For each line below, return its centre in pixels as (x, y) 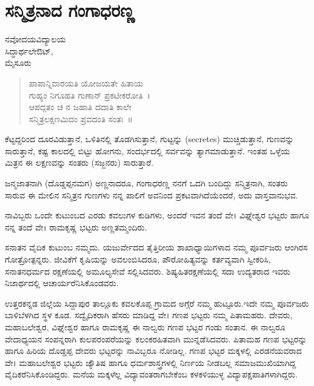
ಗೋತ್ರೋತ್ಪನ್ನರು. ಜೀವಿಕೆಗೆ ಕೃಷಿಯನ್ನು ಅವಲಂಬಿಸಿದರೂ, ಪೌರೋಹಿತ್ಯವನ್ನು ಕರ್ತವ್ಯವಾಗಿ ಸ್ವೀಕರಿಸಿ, (138, 259)
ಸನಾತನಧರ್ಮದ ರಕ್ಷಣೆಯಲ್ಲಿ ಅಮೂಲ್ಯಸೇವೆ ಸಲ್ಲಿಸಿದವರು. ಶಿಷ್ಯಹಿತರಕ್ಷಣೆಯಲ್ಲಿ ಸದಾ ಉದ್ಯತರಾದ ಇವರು (148, 271)
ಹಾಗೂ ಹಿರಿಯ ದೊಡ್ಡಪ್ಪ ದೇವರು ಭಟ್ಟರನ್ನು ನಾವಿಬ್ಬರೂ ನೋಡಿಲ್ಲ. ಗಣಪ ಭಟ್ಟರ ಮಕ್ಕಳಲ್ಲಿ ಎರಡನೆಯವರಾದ (153, 351)
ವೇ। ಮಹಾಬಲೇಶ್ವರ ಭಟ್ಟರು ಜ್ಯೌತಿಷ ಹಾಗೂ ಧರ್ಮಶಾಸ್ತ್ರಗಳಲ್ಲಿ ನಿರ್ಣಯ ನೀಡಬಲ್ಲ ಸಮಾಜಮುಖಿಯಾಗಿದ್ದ (151, 362)
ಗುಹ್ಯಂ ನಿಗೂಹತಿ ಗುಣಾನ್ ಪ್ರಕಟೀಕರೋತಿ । (90, 95)
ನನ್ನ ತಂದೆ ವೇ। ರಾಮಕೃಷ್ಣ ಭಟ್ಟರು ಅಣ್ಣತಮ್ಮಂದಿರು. (76, 227)
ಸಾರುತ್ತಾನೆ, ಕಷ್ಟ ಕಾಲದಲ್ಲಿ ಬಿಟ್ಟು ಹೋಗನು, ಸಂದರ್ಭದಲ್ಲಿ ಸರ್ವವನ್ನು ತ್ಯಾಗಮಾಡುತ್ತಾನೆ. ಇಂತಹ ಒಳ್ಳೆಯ (148, 150)
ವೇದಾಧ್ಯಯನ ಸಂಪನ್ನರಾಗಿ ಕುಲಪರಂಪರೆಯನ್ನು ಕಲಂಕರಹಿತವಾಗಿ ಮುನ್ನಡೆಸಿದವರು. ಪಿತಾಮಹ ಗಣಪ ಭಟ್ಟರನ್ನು (156, 339)
